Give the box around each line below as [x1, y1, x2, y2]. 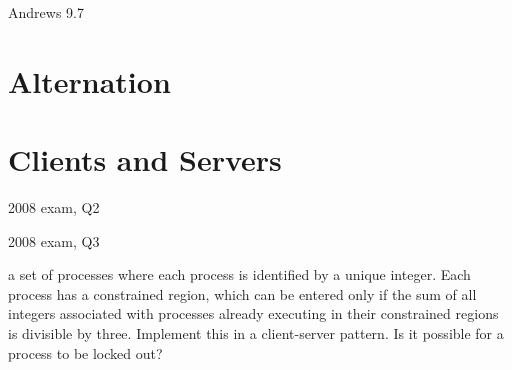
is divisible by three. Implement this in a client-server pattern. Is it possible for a [8, 323, 504, 344]
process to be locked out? [8, 342, 163, 363]
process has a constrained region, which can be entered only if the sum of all [8, 283, 477, 304]
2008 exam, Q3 [8, 230, 100, 251]
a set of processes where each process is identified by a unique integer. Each [8, 264, 471, 285]
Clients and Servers [8, 139, 282, 180]
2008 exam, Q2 [8, 197, 100, 218]
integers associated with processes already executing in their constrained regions [8, 303, 499, 324]
